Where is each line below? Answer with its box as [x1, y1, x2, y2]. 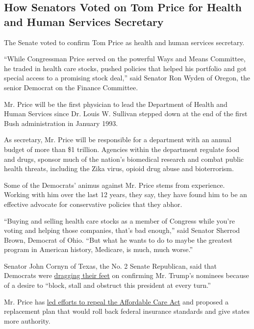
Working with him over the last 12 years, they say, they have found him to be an [4, 189, 247, 200]
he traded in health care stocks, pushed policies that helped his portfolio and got [4, 63, 247, 73]
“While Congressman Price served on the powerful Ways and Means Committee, [4, 53, 246, 64]
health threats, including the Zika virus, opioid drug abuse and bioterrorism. [4, 163, 234, 174]
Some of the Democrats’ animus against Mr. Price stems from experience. [4, 179, 225, 190]
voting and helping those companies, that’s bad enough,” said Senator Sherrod [4, 225, 240, 235]
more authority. [4, 315, 51, 326]
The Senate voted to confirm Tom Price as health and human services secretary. [4, 37, 245, 47]
